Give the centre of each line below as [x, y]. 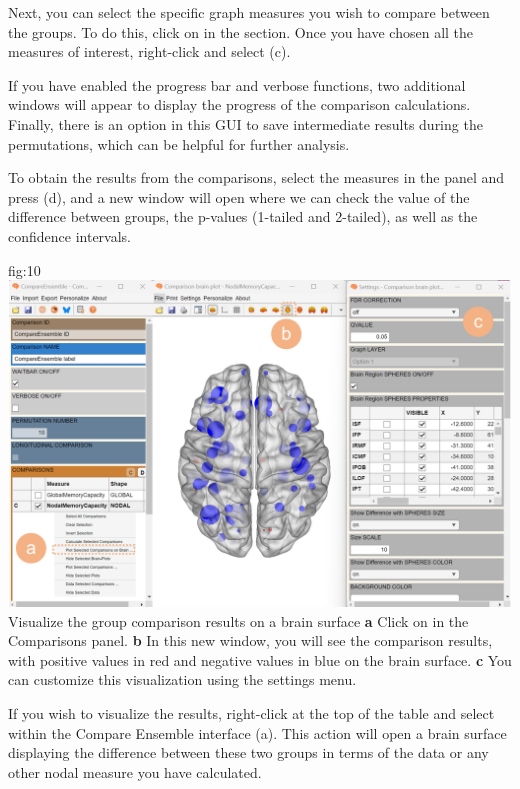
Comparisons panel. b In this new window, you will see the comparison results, [250, 640]
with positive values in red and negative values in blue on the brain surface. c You [260, 659]
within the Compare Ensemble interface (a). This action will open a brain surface [257, 732]
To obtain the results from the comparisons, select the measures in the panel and [256, 177]
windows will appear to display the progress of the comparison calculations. [239, 104]
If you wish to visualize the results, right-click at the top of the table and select [251, 712]
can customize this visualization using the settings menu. [182, 679]
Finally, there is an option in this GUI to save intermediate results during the [245, 123]
